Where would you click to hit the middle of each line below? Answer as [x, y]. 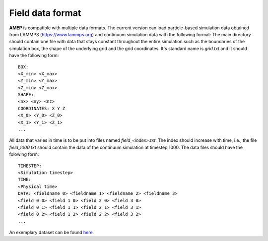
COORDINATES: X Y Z [42, 108]
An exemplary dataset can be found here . [52, 233]
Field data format [45, 13]
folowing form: [24, 154]
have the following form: [34, 56]
